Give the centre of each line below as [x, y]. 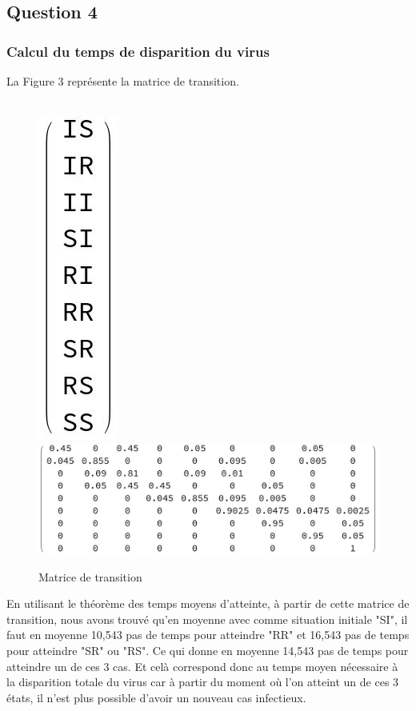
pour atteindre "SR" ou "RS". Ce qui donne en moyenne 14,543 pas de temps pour [208, 651]
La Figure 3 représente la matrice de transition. [123, 81]
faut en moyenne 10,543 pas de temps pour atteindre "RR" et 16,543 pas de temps [208, 635]
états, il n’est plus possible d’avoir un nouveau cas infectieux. [156, 697]
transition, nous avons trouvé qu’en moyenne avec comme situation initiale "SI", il [207, 619]
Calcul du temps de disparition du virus [138, 51]
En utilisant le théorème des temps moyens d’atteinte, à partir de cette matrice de [208, 603]
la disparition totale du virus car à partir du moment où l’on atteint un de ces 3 [203, 682]
